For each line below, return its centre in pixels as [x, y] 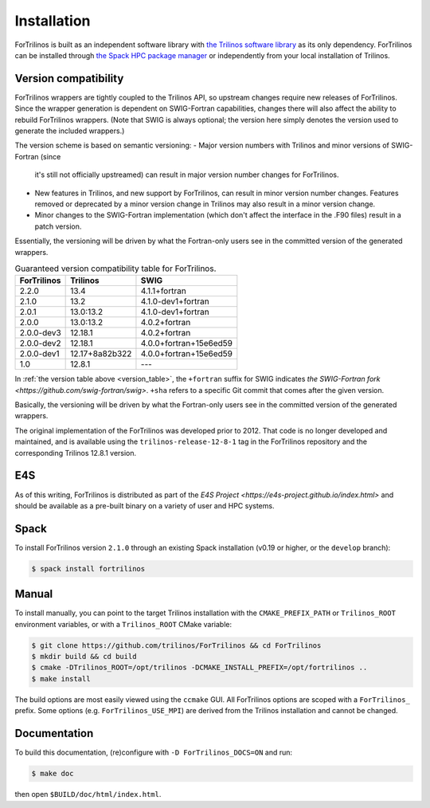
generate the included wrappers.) [70, 131]
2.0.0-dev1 [39, 354]
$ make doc [53, 774]
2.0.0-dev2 [40, 343]
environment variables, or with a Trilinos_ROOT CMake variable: [123, 624]
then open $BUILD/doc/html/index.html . [88, 794]
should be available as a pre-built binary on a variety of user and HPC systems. [145, 505]
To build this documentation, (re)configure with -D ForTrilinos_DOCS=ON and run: [154, 752]
